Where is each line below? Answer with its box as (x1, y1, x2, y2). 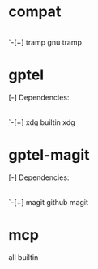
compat (8, 2, 62, 21)
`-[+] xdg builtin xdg (8, 117, 75, 127)
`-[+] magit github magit (8, 197, 89, 207)
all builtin (8, 252, 39, 262)
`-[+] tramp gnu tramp (8, 37, 83, 47)
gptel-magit (8, 146, 91, 164)
